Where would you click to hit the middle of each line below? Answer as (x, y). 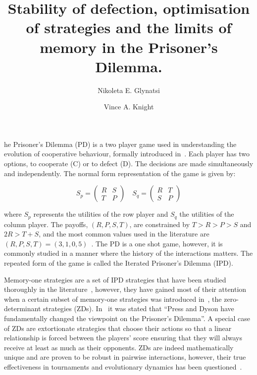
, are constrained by (160, 224)
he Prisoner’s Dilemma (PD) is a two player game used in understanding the (120, 144)
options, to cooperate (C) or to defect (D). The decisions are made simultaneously (129, 164)
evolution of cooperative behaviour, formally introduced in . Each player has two (127, 154)
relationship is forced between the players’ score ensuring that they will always (123, 338)
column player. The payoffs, (46, 224)
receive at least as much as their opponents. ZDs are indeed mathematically (119, 347)
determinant (23, 308)
